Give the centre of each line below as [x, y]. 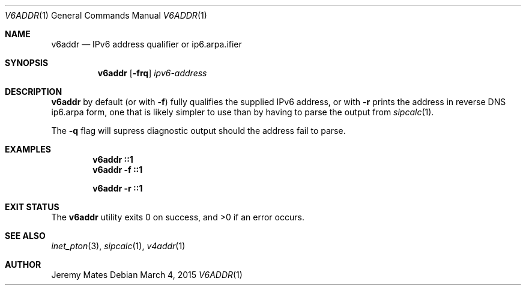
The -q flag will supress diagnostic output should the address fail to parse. [198, 131]
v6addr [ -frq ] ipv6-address [152, 73]
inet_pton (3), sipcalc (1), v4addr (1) [118, 246]
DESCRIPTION [34, 92]
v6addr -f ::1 [118, 170]
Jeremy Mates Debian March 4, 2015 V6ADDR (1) [147, 275]
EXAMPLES [28, 149]
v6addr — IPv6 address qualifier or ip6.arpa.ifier [147, 44]
